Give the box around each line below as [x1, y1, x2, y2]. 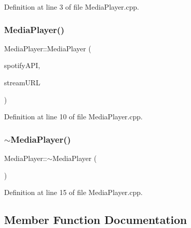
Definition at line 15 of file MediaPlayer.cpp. [4, 187, 143, 198]
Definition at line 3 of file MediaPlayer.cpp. [4, 2, 139, 12]
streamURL [4, 77, 40, 87]
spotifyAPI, [4, 60, 40, 71]
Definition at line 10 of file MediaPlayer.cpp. [4, 111, 143, 122]
